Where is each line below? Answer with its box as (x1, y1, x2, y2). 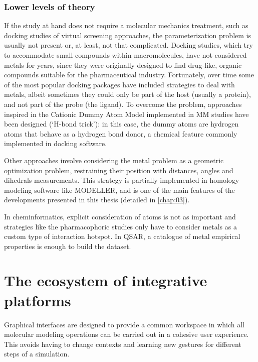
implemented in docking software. (4, 138, 107, 149)
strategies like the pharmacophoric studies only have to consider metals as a (4, 221, 237, 231)
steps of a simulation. (4, 348, 70, 359)
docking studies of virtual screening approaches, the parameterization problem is (4, 30, 251, 40)
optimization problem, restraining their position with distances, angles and (4, 165, 233, 175)
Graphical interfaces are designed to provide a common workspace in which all (4, 319, 245, 329)
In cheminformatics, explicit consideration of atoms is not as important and (4, 211, 236, 221)
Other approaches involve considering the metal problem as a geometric (4, 155, 224, 165)
